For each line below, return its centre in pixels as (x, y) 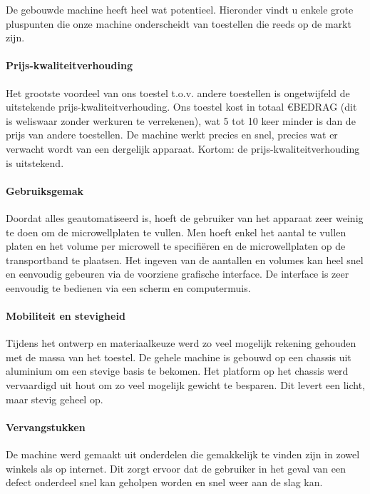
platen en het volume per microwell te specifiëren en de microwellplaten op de (176, 246)
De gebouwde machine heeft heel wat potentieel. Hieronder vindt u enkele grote (180, 9)
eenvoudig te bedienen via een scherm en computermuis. (128, 287)
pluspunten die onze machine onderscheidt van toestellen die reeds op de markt (179, 23)
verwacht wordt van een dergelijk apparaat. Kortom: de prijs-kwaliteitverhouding (183, 148)
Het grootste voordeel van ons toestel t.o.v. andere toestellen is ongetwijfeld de (178, 92)
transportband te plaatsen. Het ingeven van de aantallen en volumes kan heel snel (185, 259)
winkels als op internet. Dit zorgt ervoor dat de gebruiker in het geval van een (176, 468)
